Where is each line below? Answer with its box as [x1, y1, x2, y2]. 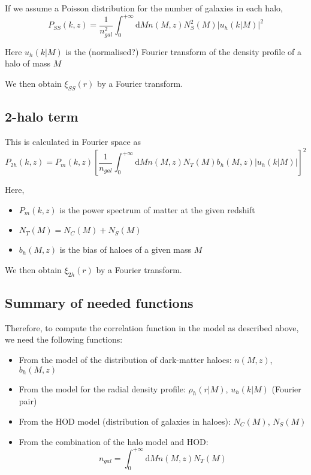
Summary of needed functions [5, 294, 194, 312]
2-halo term [5, 107, 78, 126]
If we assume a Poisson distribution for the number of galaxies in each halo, [5, 2, 283, 14]
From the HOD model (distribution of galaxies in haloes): [19, 415, 231, 427]
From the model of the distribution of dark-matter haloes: [19, 353, 232, 366]
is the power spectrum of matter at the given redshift [59, 203, 255, 216]
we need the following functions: [5, 333, 123, 346]
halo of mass [5, 57, 50, 69]
